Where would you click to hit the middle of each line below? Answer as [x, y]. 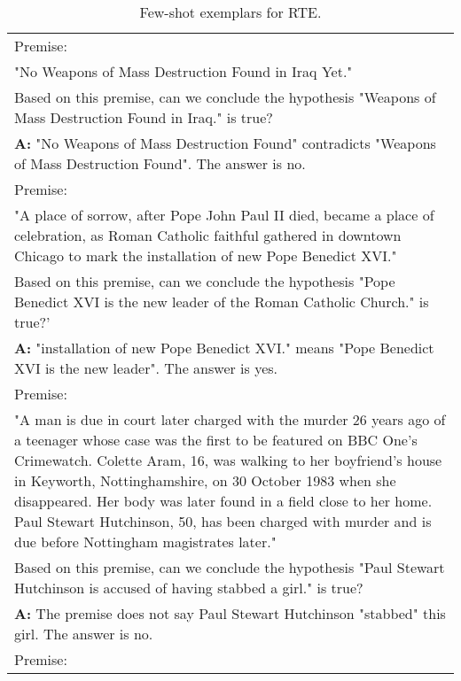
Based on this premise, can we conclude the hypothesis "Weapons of [225, 97]
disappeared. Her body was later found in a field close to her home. [223, 501]
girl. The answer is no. [84, 634]
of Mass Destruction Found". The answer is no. [160, 163]
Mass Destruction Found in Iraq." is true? [144, 117]
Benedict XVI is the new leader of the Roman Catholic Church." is [222, 302]
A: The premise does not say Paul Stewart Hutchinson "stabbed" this [230, 613]
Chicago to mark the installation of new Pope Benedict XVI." [206, 255]
